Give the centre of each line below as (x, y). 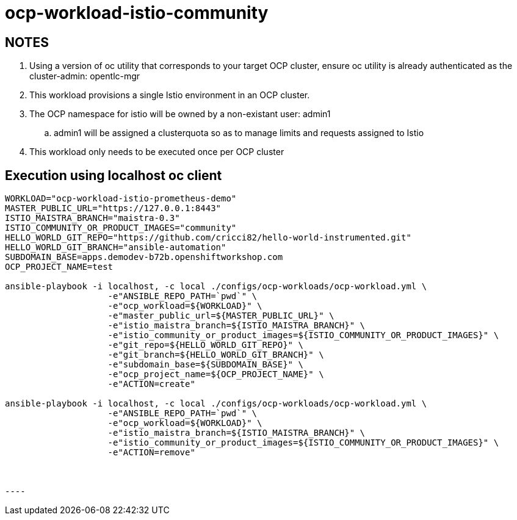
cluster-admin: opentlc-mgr (85, 76)
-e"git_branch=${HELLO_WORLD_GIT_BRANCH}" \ (216, 355)
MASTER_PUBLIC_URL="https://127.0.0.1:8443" (113, 208)
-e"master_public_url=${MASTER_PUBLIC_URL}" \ (221, 316)
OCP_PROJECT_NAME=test (59, 267)
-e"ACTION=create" (151, 384)
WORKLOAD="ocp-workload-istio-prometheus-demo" (121, 199)
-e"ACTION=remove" (151, 453)
